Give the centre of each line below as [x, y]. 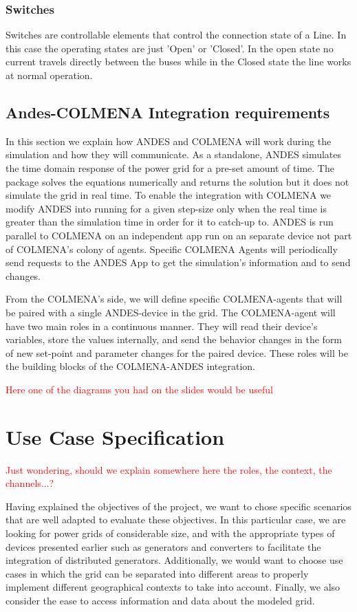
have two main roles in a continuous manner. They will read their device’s [162, 326]
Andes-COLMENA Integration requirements [168, 112]
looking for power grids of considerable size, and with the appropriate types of [170, 533]
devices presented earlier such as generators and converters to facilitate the [163, 546]
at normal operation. [49, 75]
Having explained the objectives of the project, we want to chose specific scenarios [178, 506]
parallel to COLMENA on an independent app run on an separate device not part [179, 235]
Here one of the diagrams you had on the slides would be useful [139, 389]
